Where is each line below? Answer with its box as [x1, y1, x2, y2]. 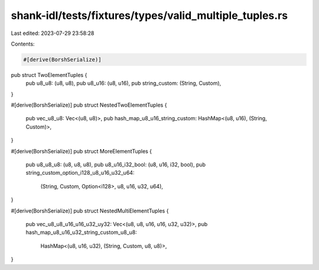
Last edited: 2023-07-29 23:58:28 [11, 30, 95, 37]
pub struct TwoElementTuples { [11, 71, 87, 78]
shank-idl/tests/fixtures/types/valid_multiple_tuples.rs [11, 9, 288, 22]
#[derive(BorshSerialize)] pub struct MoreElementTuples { [11, 147, 152, 155]
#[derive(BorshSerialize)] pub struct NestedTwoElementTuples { [11, 101, 167, 109]
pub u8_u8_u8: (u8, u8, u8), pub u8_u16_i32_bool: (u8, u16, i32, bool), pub [25, 161, 206, 168]
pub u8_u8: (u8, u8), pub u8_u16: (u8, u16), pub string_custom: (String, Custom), [25, 80, 222, 87]
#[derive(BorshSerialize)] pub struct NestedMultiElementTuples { [11, 207, 169, 214]
